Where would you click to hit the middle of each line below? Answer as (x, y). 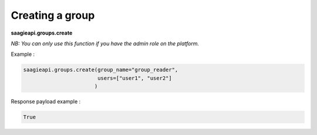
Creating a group (53, 15)
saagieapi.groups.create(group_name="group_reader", (101, 70)
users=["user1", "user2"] (135, 78)
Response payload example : (46, 102)
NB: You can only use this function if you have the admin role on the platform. (105, 43)
